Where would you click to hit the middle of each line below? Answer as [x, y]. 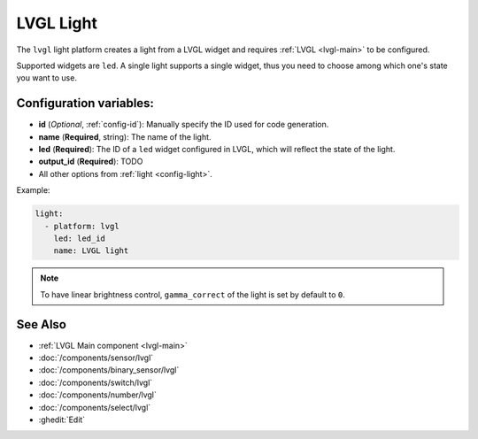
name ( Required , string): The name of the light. [125, 136]
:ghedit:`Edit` [62, 420]
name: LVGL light [91, 251]
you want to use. [46, 78]
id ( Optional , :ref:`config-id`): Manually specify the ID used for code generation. [184, 125]
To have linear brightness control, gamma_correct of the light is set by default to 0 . [193, 294]
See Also [41, 324]
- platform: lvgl [82, 226]
